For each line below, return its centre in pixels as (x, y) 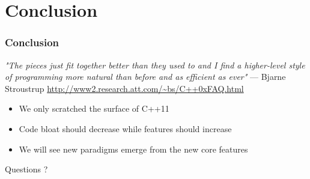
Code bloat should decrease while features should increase (125, 128)
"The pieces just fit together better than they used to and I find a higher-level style (155, 65)
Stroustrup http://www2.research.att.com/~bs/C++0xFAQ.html (124, 88)
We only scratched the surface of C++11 (94, 108)
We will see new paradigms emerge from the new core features (133, 149)
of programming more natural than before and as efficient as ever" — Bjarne (145, 77)
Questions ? (26, 169)
